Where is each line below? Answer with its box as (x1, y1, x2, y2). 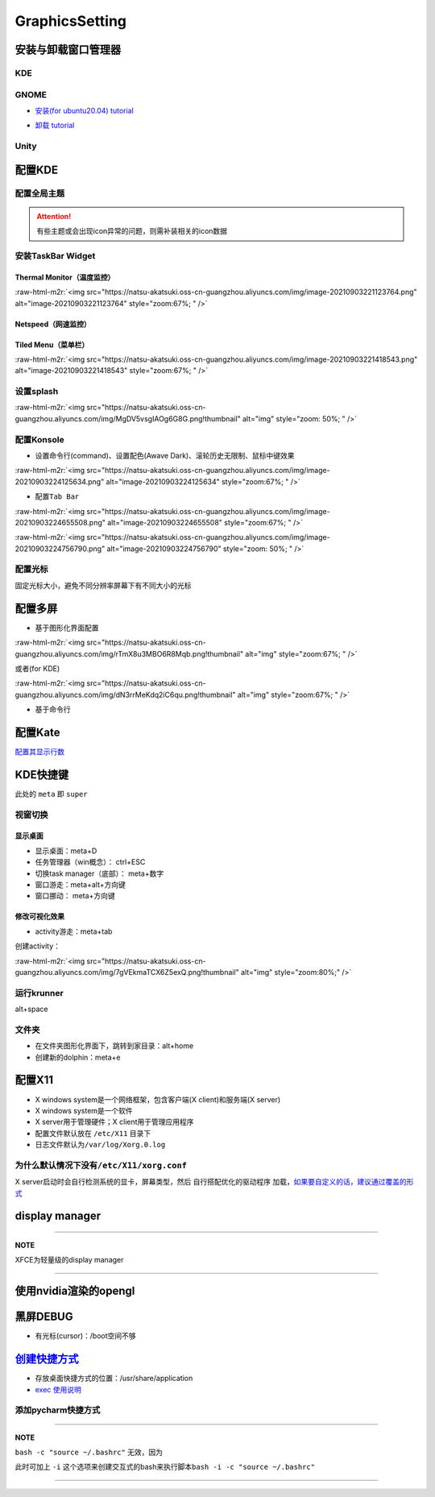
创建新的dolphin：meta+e (35, 1052, 121, 1062)
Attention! (36, 211, 72, 221)
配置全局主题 (14, 188, 65, 199)
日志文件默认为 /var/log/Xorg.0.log (35, 1140, 166, 1150)
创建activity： (14, 941, 60, 951)
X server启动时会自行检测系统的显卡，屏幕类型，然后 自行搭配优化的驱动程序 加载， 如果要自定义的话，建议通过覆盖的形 (14, 1177, 414, 1187)
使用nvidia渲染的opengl (14, 1284, 135, 1298)
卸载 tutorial (35, 121, 75, 131)
